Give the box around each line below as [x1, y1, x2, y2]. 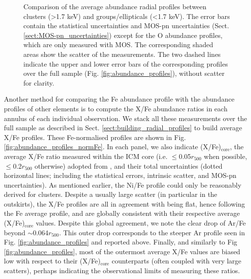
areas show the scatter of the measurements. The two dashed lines [23, 49, 221, 59]
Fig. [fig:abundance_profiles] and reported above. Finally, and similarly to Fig [4, 237, 237, 247]
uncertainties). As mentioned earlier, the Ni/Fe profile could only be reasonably [4, 179, 242, 190]
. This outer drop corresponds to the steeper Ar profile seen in [59, 227, 245, 237]
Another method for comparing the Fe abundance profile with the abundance [4, 94, 234, 104]
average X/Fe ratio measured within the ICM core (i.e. [4, 151, 168, 161]
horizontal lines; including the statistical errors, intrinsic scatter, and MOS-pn [4, 170, 237, 180]
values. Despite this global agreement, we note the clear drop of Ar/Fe [36, 218, 246, 228]
